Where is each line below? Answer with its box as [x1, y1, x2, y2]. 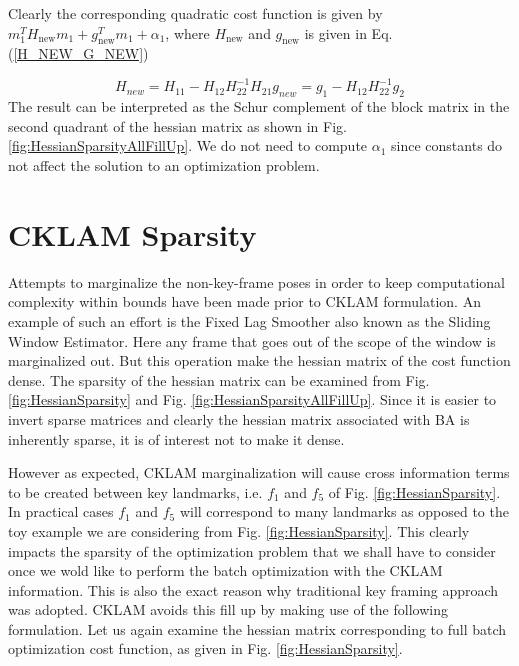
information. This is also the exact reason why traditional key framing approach [8, 579, 499, 600]
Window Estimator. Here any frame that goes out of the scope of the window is [8, 330, 496, 351]
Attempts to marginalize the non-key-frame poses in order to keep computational [8, 271, 505, 292]
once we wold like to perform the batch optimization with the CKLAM [8, 560, 443, 581]
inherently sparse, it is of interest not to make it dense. [8, 428, 345, 449]
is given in [304, 22, 367, 43]
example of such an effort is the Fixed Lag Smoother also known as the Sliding [8, 310, 491, 331]
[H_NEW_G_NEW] [13, 43, 144, 64]
